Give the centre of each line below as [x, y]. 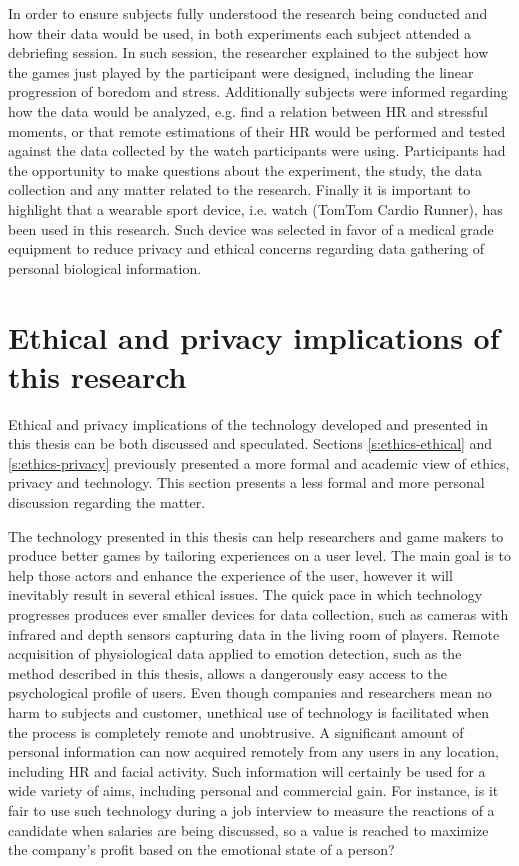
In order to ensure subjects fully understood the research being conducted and [248, 13]
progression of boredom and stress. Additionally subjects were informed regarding [258, 91]
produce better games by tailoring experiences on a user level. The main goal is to [259, 555]
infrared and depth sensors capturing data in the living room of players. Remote [254, 633]
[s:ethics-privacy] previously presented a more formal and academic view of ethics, [259, 462]
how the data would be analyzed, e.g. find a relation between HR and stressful [248, 110]
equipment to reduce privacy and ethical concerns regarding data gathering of [246, 248]
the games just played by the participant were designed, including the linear [241, 71]
